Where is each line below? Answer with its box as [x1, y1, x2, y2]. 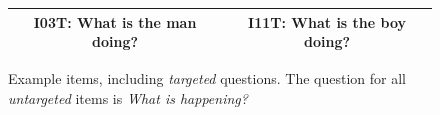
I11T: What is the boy [248, 11, 407, 32]
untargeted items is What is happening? [8, 87, 248, 108]
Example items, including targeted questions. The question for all [8, 68, 406, 89]
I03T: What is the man [33, 11, 197, 32]
